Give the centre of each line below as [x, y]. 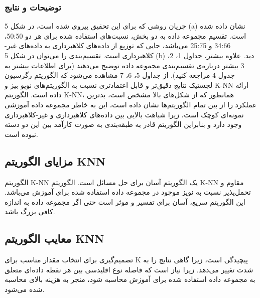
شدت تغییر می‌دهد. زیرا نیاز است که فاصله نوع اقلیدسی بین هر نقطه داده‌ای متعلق [129, 269]
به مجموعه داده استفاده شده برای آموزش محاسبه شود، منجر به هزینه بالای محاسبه [130, 279]
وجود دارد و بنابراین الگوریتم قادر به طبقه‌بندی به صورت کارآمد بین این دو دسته [123, 124]
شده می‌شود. [25, 289]
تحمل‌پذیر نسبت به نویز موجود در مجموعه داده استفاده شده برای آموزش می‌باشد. [128, 192]
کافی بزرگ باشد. [30, 211]
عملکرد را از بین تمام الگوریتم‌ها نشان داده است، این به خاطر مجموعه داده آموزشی [131, 104]
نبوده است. [21, 134]
